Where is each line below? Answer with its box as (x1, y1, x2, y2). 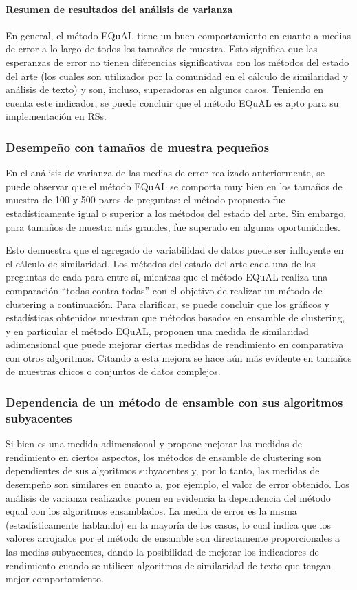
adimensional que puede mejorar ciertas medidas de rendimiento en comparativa (6, 337, 344, 352)
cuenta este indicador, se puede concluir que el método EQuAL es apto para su (6, 95, 339, 110)
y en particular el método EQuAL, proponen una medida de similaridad (6, 323, 309, 338)
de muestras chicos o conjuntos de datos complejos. (6, 364, 221, 378)
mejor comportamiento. (6, 571, 104, 586)
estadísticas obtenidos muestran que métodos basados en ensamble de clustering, (6, 310, 345, 325)
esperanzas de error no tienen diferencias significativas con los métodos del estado (6, 54, 349, 69)
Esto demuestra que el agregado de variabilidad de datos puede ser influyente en (6, 243, 344, 257)
